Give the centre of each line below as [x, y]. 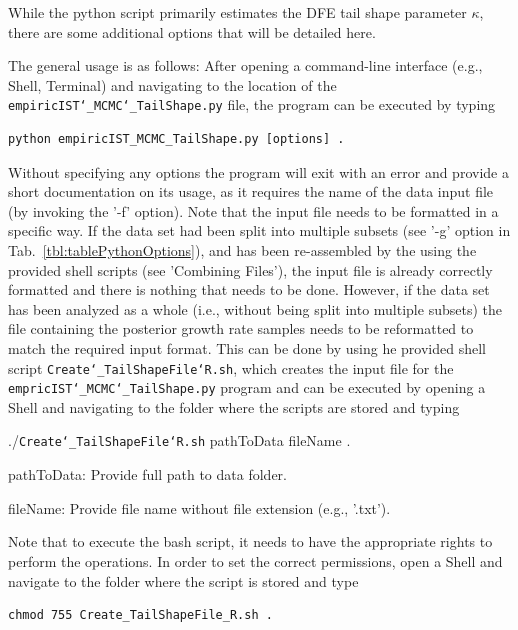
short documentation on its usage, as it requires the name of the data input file [251, 191]
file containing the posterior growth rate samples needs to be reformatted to [241, 328]
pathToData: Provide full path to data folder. [147, 474]
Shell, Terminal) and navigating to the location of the [172, 84]
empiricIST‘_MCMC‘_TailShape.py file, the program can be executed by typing [252, 104]
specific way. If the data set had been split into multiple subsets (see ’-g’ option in [259, 230]
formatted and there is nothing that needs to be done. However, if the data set [249, 289]
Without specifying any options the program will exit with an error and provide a [258, 171]
